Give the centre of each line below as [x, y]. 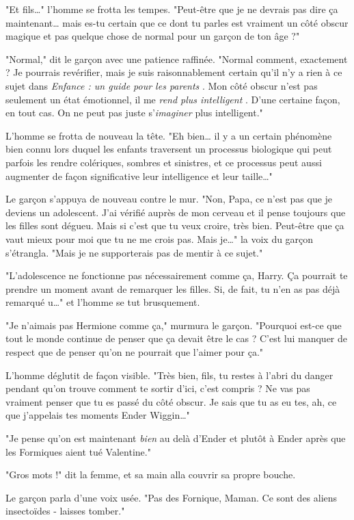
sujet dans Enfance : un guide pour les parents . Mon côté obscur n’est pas [162, 85]
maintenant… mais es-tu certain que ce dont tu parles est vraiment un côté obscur [177, 22]
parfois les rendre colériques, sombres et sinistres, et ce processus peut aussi [164, 162]
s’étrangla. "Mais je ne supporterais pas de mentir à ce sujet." [134, 252]
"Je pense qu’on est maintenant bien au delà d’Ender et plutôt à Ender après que [176, 438]
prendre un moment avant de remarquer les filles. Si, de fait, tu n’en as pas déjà [173, 288]
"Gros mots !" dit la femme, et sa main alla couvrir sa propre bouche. [151, 474]
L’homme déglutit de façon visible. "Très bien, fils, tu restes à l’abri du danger [169, 375]
